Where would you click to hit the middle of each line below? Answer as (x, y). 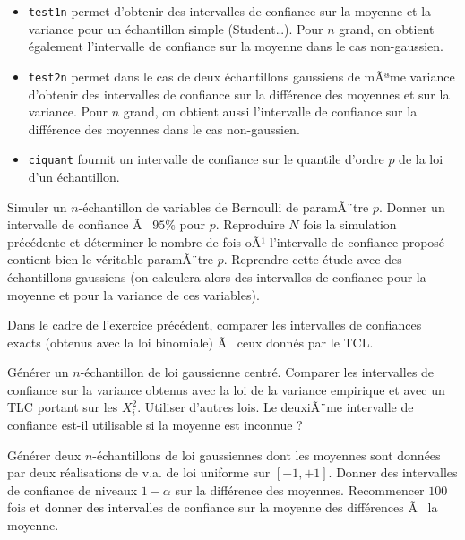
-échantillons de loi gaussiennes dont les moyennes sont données (267, 454)
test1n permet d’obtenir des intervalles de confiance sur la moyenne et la (230, 11)
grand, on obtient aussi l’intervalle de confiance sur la (270, 111)
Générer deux (44, 454)
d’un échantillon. (74, 176)
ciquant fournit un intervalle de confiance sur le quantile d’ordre (206, 159)
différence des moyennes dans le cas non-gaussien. (164, 129)
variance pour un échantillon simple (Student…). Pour (176, 28)
